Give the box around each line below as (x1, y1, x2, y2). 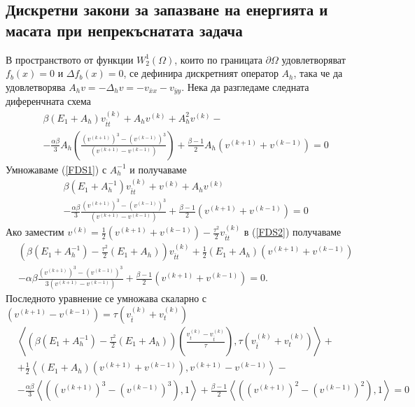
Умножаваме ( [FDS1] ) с (6, 162, 107, 176)
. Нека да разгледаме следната (181, 79, 309, 94)
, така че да (293, 66, 343, 80)
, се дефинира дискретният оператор (123, 66, 279, 80)
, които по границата (174, 52, 262, 66)
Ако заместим (6, 224, 64, 239)
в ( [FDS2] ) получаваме (244, 224, 342, 239)
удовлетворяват (281, 52, 346, 66)
